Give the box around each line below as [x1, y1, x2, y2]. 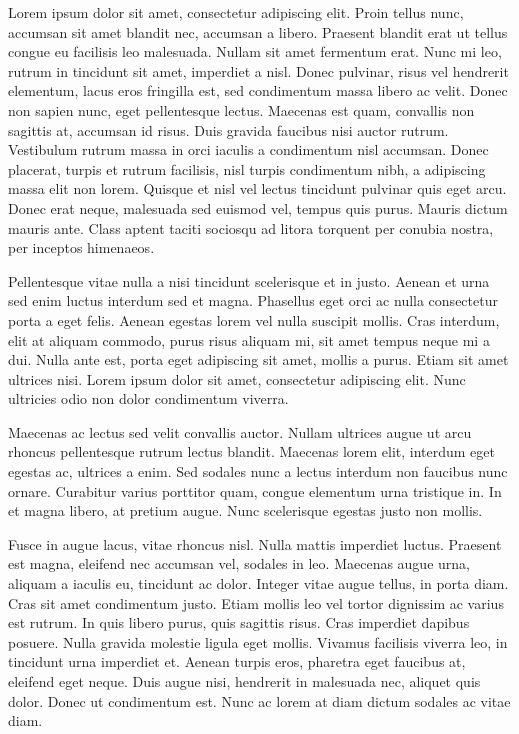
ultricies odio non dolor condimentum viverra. [8, 388, 289, 409]
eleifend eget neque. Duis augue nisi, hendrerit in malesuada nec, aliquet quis [8, 671, 481, 691]
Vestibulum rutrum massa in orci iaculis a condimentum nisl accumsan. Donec [8, 139, 489, 160]
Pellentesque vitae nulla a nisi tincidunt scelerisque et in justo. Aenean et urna [8, 270, 490, 291]
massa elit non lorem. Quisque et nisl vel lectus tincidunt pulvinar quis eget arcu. [8, 178, 507, 199]
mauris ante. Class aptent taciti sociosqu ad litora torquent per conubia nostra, [8, 217, 494, 238]
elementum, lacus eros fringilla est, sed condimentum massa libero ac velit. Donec [8, 80, 508, 101]
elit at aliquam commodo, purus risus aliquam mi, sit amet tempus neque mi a [8, 329, 490, 350]
